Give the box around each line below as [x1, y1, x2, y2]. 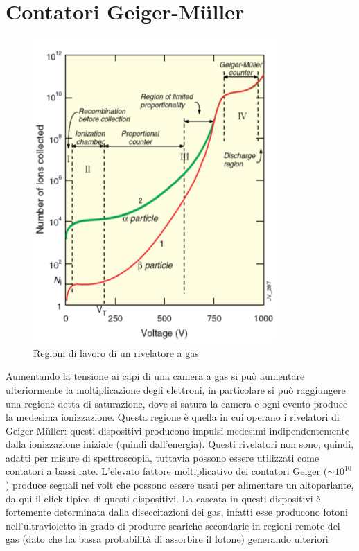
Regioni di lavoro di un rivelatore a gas [33, 345, 199, 360]
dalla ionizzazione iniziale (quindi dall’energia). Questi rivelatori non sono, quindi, [6, 437, 354, 451]
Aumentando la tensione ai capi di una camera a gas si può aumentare [6, 369, 305, 383]
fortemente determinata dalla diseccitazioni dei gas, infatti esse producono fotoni [6, 505, 348, 519]
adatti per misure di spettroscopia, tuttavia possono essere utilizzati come [6, 450, 319, 464]
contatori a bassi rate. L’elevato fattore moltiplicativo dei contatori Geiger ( [6, 464, 328, 478]
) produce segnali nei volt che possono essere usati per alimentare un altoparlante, [6, 478, 354, 492]
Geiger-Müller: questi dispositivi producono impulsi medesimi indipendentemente [6, 423, 350, 437]
